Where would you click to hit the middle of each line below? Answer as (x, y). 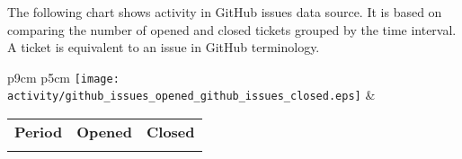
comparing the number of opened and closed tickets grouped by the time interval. (232, 29)
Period (39, 132)
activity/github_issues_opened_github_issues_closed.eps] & (191, 95)
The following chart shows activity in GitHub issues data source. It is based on (225, 12)
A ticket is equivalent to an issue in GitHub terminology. (164, 47)
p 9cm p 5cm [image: (63, 77)
